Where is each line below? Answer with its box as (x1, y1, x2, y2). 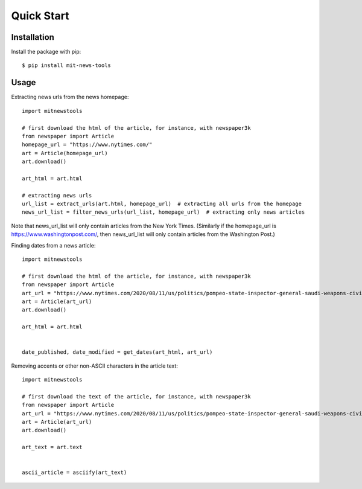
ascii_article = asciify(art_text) (22, 469, 127, 476)
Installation (11, 32, 54, 42)
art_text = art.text (22, 444, 83, 451)
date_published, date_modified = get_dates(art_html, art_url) (22, 349, 213, 356)
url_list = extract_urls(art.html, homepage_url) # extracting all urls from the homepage (22, 200, 302, 208)
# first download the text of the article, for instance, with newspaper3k (22, 393, 251, 400)
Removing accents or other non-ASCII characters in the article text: (11, 362, 178, 369)
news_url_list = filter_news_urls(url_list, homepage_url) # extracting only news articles (22, 209, 305, 216)
